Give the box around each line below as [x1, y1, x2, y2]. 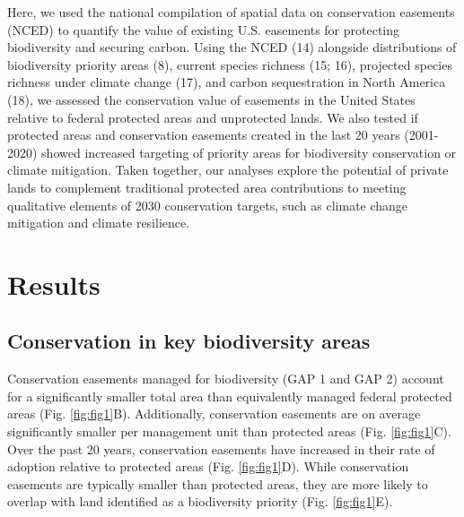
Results [7, 265, 101, 302]
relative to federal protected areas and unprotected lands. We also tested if [7, 108, 418, 126]
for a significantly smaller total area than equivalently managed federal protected [7, 386, 452, 405]
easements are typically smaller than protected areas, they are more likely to [7, 474, 428, 493]
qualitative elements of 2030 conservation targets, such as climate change [7, 195, 408, 214]
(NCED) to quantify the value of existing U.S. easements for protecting [7, 20, 400, 39]
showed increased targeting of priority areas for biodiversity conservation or [41, 142, 457, 161]
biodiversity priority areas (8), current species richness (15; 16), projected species [7, 55, 452, 73]
